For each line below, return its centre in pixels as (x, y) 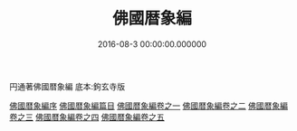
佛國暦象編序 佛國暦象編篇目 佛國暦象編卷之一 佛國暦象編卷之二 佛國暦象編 (148, 106)
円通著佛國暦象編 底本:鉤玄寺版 (67, 86)
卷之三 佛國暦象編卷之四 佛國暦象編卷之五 (87, 117)
